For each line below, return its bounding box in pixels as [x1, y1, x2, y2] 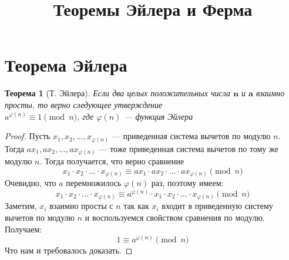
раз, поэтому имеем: [151, 177, 224, 189]
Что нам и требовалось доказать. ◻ [5, 244, 133, 256]
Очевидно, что [5, 177, 56, 189]
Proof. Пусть [5, 130, 51, 142]
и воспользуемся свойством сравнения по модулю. [85, 211, 265, 223]
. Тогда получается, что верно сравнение [39, 155, 184, 167]
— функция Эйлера [124, 110, 193, 122]
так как [123, 200, 149, 212]
